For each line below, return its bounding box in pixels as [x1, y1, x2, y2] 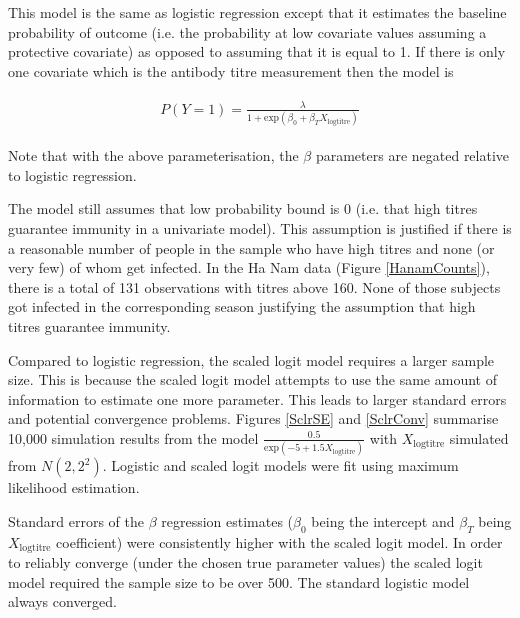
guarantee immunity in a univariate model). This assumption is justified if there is [8, 218, 512, 239]
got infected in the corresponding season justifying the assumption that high [8, 296, 476, 317]
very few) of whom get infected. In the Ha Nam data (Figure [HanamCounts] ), [8, 257, 490, 278]
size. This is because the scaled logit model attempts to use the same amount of [8, 369, 497, 390]
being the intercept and [311, 510, 455, 531]
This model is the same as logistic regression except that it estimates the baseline [8, 2, 507, 22]
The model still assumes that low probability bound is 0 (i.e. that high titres [8, 198, 478, 219]
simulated [449, 427, 509, 448]
